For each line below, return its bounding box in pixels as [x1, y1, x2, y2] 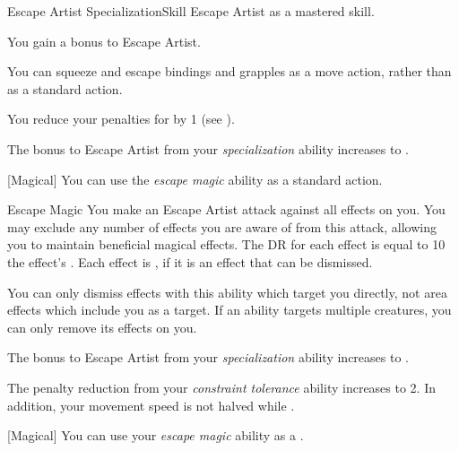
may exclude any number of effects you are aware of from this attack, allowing [7, 217, 437, 236]
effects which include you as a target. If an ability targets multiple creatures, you [7, 300, 452, 319]
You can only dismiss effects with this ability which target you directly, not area [7, 282, 447, 301]
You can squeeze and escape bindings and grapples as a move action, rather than [7, 62, 452, 81]
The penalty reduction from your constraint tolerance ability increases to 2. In [7, 377, 437, 396]
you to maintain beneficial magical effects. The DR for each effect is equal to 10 [7, 235, 446, 254]
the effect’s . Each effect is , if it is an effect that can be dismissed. [7, 252, 373, 271]
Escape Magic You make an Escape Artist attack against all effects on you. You [7, 200, 446, 219]
